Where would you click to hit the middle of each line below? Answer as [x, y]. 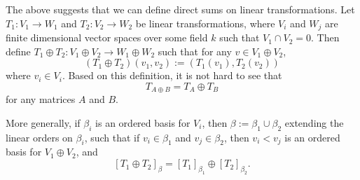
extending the [314, 122]
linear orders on [39, 137]
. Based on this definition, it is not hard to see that [172, 75]
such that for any [195, 51]
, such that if [112, 137]
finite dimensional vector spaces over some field [107, 37]
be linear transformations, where [205, 23]
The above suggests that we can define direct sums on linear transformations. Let [180, 9]
